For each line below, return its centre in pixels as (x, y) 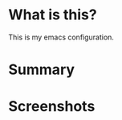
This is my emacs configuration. (61, 37)
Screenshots (52, 107)
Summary (41, 70)
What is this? (53, 15)
